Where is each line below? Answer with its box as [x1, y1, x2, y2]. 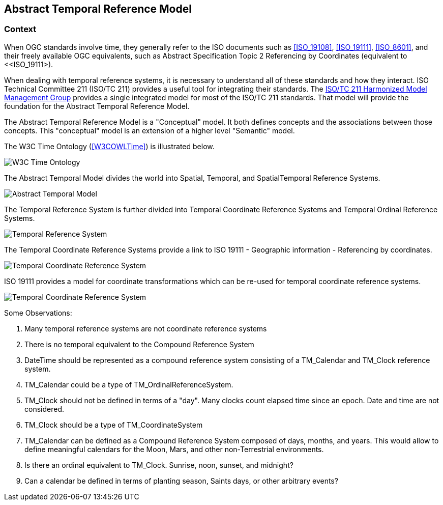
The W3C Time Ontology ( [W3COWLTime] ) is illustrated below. [4, 142, 215, 151]
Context [4, 24, 37, 35]
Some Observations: [4, 308, 72, 317]
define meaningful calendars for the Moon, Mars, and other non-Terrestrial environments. [24, 444, 324, 454]
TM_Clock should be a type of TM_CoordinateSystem [24, 420, 203, 429]
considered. [24, 404, 64, 413]
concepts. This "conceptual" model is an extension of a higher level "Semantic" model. [4, 126, 295, 135]
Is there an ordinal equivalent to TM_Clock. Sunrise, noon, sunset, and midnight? [24, 460, 293, 469]
